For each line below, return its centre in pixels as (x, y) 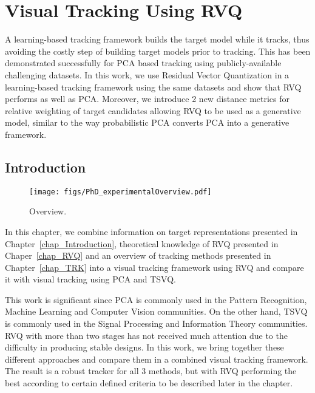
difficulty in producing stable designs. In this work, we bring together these (144, 347)
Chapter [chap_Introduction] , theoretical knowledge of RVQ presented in (142, 243)
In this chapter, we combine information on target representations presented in (151, 231)
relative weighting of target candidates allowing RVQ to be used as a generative (153, 110)
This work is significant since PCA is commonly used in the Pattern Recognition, (156, 299)
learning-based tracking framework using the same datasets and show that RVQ (153, 87)
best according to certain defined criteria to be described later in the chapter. (149, 383)
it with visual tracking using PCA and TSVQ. (90, 279)
